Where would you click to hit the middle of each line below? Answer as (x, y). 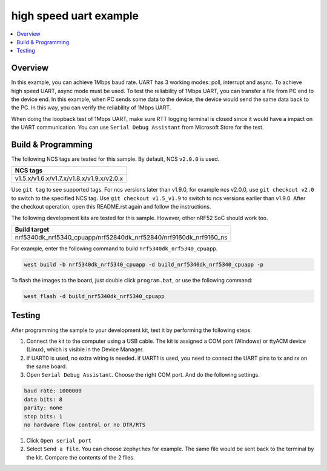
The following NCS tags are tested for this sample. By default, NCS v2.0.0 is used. (115, 159)
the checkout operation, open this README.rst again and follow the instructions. (111, 207)
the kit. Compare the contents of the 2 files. (81, 457)
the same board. (47, 366)
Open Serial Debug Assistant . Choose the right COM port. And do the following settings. (143, 375)
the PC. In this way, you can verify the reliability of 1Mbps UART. (91, 108)
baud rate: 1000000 (53, 391)
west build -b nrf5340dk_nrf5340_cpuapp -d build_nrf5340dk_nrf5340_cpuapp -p (144, 265)
